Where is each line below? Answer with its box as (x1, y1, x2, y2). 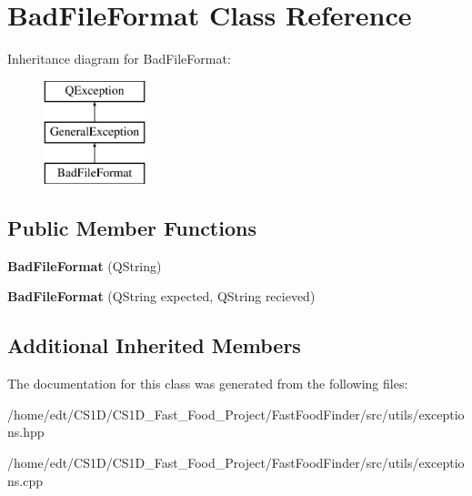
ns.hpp (7, 422, 45, 441)
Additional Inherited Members (7, 331, 301, 359)
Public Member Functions (7, 214, 256, 242)
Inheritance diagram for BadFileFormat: (7, 49, 231, 68)
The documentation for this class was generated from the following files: (7, 374, 408, 393)
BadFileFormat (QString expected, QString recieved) (7, 287, 316, 306)
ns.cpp (7, 471, 43, 490)
